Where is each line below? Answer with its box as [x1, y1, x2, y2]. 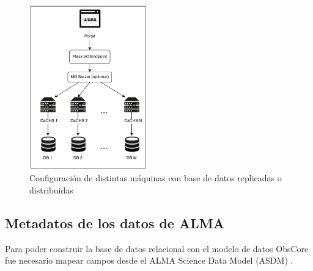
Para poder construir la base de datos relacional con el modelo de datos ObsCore [5, 242, 309, 255]
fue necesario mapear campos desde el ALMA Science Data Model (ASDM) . [5, 254, 293, 267]
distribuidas [29, 184, 73, 197]
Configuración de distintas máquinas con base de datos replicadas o [29, 172, 282, 184]
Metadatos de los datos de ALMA [5, 214, 224, 233]
